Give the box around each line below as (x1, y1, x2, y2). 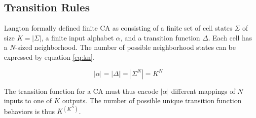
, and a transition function (120, 32, 200, 42)
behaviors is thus (4, 106, 55, 116)
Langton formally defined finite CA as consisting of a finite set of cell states (4, 23, 233, 33)
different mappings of (171, 85, 235, 96)
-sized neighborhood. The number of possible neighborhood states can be (15, 42, 236, 52)
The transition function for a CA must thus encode (4, 85, 158, 96)
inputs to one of (4, 95, 52, 106)
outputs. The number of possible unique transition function (62, 95, 242, 106)
